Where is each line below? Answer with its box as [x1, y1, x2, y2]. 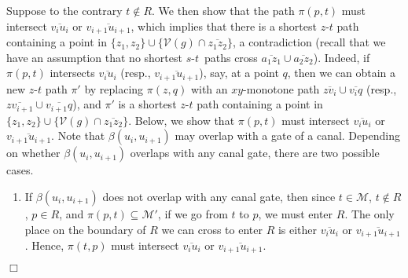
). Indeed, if [313, 49, 370, 65]
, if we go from [157, 205, 228, 221]
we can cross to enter [161, 221, 263, 237]
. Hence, [24, 236, 64, 253]
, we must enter [258, 205, 333, 221]
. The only [344, 205, 395, 221]
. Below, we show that [128, 112, 235, 128]
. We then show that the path [152, 2, 295, 18]
